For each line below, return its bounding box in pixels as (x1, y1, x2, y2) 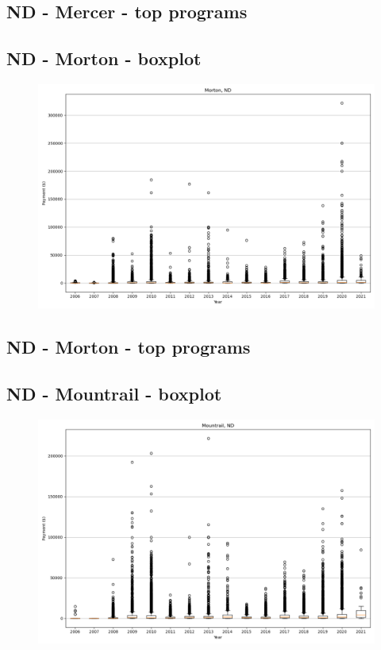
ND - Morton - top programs (6, 335, 251, 359)
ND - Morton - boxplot (6, 46, 202, 71)
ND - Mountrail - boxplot (6, 381, 222, 406)
